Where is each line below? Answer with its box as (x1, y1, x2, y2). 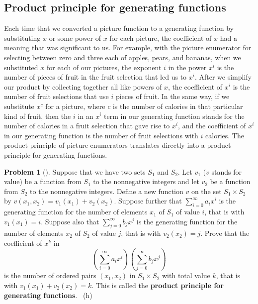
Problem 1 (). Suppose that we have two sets (4, 166, 146, 177)
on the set (191, 186, 222, 196)
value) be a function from (4, 176, 82, 187)
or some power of (49, 32, 101, 43)
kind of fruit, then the (4, 110, 71, 121)
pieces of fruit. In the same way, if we (115, 91, 230, 101)
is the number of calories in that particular (112, 101, 243, 111)
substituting (4, 32, 41, 43)
